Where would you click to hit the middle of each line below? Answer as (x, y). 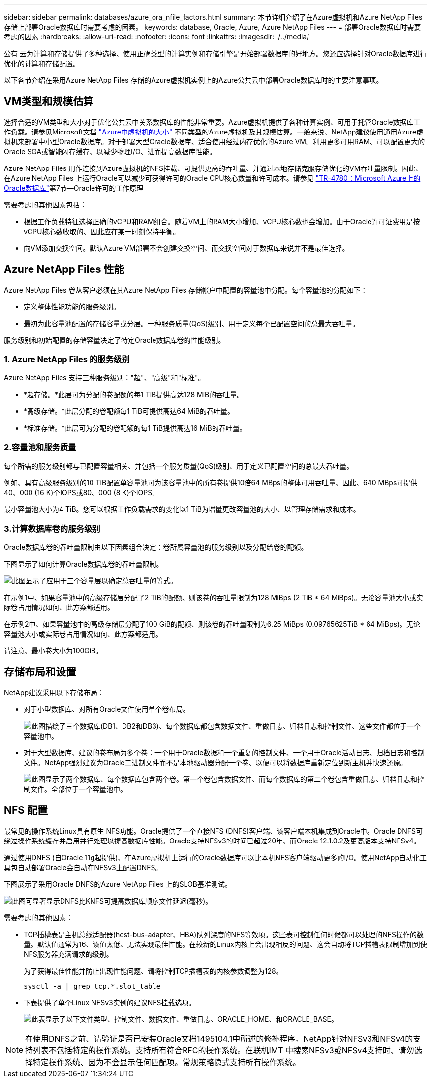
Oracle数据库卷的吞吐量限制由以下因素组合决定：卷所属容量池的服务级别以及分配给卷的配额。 (156, 547)
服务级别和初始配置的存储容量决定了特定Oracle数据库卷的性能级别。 (115, 340)
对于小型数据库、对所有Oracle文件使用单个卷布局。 (107, 709)
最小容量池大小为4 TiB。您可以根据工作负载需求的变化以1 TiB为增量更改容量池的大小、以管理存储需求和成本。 (182, 509)
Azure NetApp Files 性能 (64, 269)
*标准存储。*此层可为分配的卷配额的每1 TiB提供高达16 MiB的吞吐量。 (135, 428)
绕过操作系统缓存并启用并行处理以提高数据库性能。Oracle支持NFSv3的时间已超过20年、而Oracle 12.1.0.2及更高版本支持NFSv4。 (212, 841)
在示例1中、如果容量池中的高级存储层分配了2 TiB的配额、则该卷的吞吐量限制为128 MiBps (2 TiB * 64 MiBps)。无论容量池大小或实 (214, 597)
